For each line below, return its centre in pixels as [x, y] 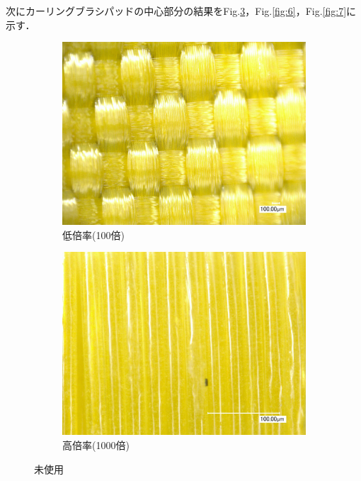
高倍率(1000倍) [96, 444]
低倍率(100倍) [93, 234]
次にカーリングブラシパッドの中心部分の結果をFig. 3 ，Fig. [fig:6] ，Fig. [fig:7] [176, 11]
